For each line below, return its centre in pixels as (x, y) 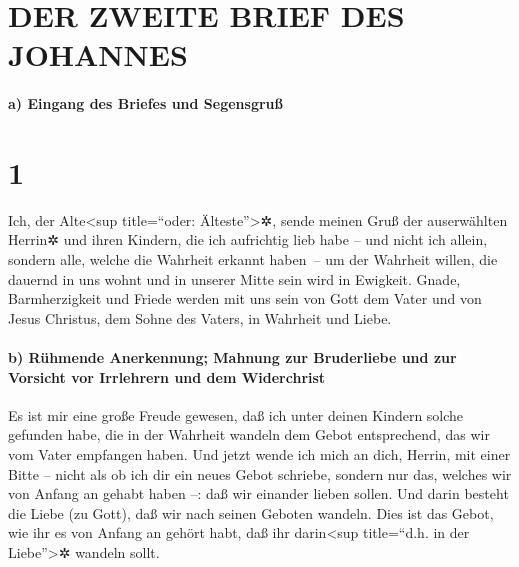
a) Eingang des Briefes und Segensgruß (145, 103)
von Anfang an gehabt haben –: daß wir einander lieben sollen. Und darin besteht (258, 493)
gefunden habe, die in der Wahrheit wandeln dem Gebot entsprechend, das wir (249, 434)
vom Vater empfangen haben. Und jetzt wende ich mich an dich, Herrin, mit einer (259, 454)
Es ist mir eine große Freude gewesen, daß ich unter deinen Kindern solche (236, 414)
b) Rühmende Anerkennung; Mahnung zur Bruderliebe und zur (232, 357)
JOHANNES (98, 54)
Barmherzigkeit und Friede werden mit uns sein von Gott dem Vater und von (245, 298)
